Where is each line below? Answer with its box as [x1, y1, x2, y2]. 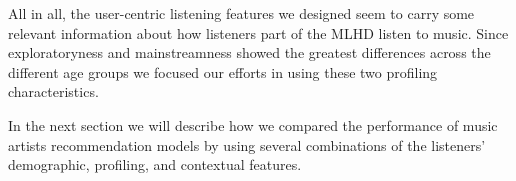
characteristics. [8, 81, 99, 102]
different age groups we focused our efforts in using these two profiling [8, 61, 438, 82]
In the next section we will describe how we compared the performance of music [8, 114, 498, 135]
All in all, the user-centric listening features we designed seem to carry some [8, 3, 475, 23]
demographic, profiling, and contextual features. [8, 154, 302, 175]
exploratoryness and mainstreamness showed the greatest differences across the [8, 42, 491, 63]
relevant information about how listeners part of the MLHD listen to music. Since [8, 22, 509, 43]
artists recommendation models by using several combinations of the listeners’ [8, 134, 486, 155]
